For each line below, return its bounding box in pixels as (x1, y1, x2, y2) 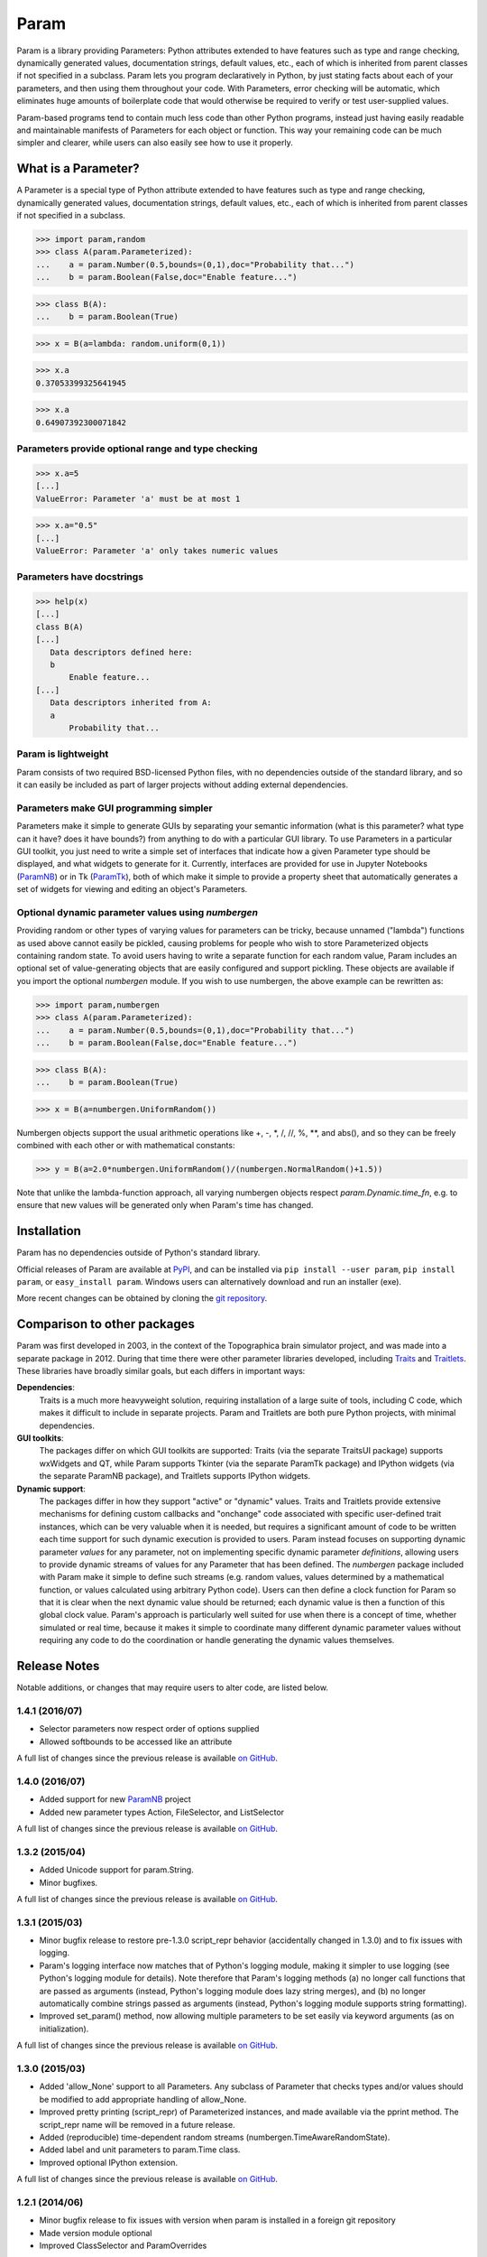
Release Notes (16, 1658, 100, 1674)
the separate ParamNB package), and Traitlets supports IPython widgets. (39, 1471, 311, 1481)
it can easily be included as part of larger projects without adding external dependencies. (16, 779, 349, 790)
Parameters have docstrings (16, 571, 144, 583)
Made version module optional (39, 2227, 152, 2238)
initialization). (39, 2023, 89, 2034)
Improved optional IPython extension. (39, 2157, 179, 2168)
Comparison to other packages (16, 1316, 196, 1332)
